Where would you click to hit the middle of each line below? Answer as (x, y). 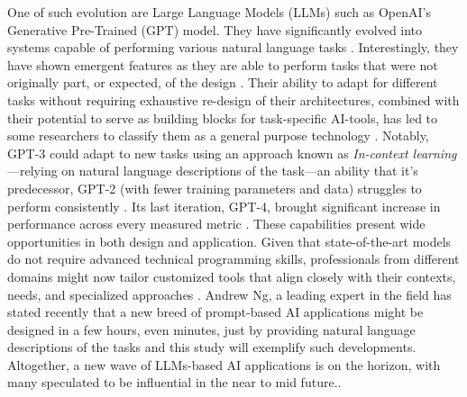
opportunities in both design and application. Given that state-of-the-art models (229, 241)
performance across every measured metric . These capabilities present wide (216, 224)
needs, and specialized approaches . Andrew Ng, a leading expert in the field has (229, 294)
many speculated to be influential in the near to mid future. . (174, 382)
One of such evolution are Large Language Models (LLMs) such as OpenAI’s (219, 12)
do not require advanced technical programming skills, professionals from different (233, 259)
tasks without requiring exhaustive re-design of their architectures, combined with (233, 99)
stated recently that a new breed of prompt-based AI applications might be (215, 312)
